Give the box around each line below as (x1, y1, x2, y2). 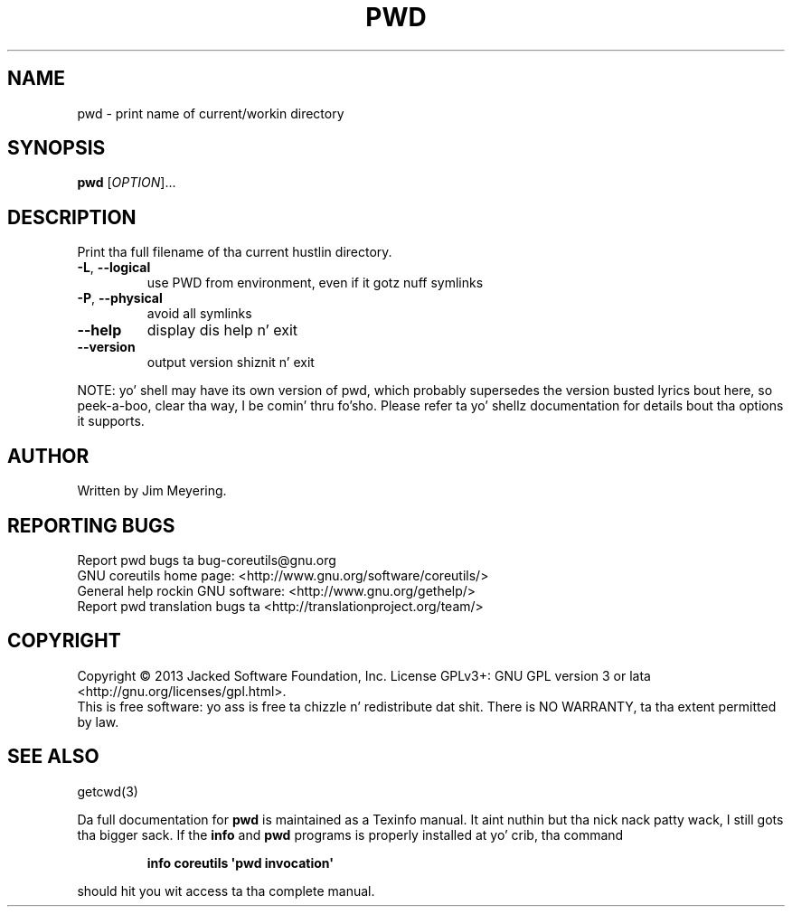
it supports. (77, 413, 145, 429)
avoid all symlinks (146, 306, 252, 322)
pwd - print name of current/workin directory (77, 105, 344, 121)
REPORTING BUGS (7, 514, 175, 537)
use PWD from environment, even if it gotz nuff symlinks (146, 275, 484, 291)
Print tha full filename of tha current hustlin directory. (77, 244, 392, 260)
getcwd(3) (77, 783, 138, 799)
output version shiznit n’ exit (146, 354, 315, 371)
